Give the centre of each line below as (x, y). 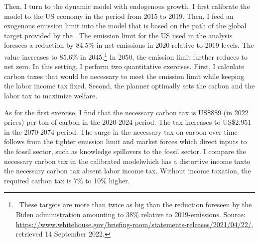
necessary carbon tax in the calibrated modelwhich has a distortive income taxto (127, 161)
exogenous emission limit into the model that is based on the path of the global (125, 26)
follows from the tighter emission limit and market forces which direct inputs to (126, 141)
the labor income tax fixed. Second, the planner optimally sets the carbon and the (129, 86)
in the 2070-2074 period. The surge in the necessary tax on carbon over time (121, 131)
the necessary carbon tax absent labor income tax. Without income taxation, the (128, 171)
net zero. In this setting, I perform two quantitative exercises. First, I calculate (124, 66)
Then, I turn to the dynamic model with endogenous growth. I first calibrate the (127, 6)
